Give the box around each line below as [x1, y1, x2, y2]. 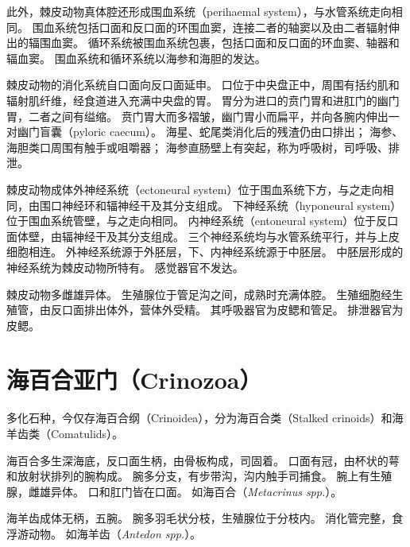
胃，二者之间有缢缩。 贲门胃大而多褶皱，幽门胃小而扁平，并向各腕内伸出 [6, 107, 389, 124]
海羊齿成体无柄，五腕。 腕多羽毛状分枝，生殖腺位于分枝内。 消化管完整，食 [6, 510, 404, 526]
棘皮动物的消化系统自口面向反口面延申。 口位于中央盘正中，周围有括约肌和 [6, 76, 400, 93]
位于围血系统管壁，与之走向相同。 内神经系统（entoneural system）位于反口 [6, 212, 399, 229]
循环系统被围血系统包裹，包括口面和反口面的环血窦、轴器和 [87, 34, 400, 51]
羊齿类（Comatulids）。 [6, 425, 124, 441]
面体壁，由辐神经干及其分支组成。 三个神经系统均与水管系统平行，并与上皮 [6, 227, 400, 244]
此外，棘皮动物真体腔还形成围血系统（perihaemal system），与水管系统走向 [6, 3, 392, 19]
